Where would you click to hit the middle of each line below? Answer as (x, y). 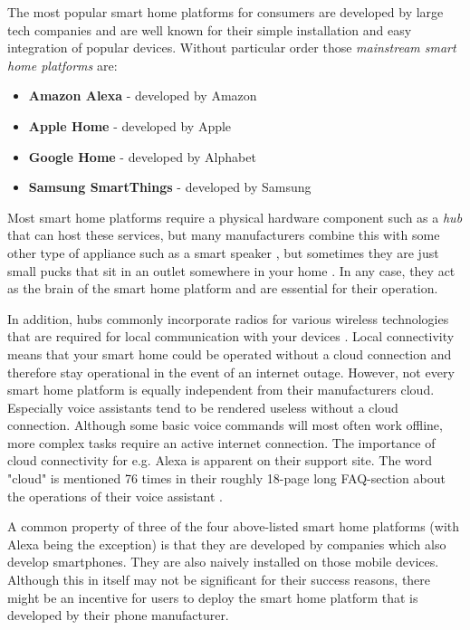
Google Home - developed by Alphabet (142, 156)
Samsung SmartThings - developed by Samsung (170, 187)
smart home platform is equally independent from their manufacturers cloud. (221, 390)
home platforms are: (62, 65)
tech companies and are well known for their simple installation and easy (210, 29)
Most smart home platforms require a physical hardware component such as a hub (235, 217)
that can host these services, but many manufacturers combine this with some (224, 235)
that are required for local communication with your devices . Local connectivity (231, 336)
